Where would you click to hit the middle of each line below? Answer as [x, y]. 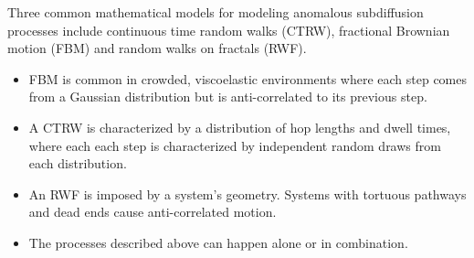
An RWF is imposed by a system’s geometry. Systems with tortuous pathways [248, 193]
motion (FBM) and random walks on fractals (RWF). [157, 48]
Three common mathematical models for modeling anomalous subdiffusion [216, 12]
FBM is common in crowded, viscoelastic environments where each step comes [248, 78]
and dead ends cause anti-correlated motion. [153, 212]
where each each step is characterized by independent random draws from [235, 145]
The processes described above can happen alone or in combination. [218, 242]
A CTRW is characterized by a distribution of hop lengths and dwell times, [240, 127]
